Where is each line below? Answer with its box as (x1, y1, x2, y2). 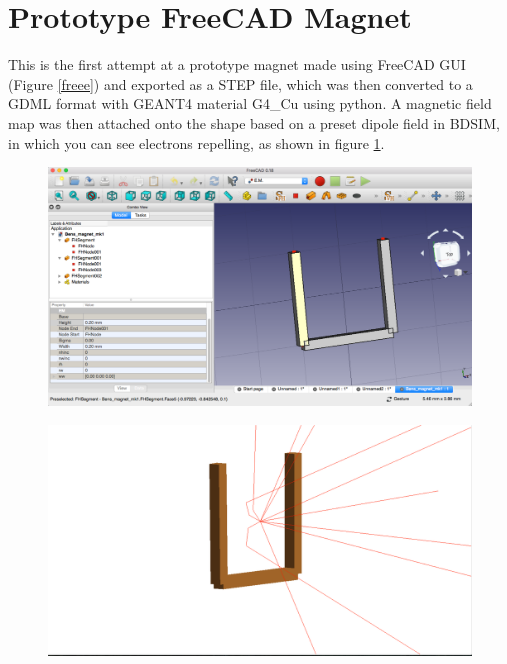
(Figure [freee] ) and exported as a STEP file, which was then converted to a (8, 73, 473, 94)
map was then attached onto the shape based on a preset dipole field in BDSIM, (8, 112, 500, 133)
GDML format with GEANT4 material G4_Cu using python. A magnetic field (8, 93, 492, 114)
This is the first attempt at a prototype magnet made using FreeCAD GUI (8, 54, 466, 75)
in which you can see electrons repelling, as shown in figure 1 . (8, 132, 385, 153)
